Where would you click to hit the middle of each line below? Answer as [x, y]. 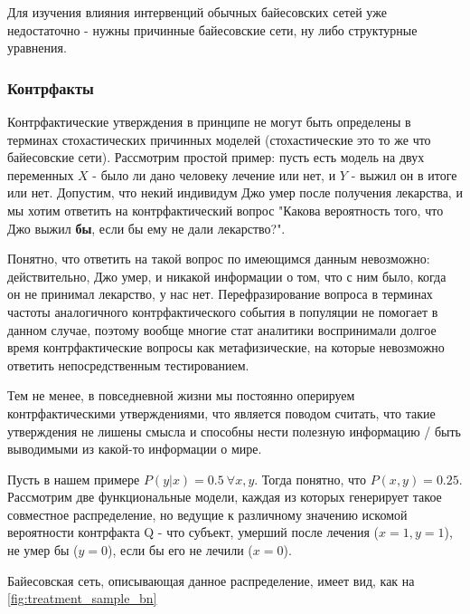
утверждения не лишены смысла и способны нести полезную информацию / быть [235, 431]
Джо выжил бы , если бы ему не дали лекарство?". [146, 228]
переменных [41, 174]
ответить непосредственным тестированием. [128, 365]
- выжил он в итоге [404, 174]
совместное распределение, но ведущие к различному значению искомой [207, 514]
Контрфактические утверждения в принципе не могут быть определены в [209, 121]
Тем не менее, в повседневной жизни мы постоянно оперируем [181, 395]
